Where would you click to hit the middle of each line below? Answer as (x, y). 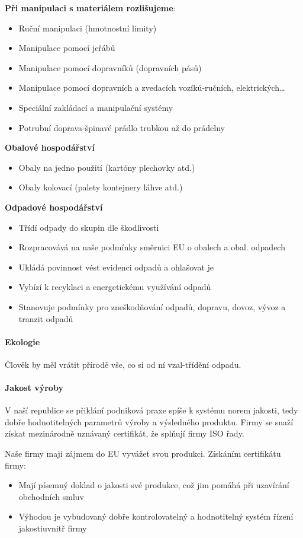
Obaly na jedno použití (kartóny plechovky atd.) (107, 167)
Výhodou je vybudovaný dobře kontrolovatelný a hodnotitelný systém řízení (156, 516)
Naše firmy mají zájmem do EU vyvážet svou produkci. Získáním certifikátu (143, 453)
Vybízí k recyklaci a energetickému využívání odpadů (115, 287)
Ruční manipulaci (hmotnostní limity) (88, 28)
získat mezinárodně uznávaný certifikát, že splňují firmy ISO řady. (125, 433)
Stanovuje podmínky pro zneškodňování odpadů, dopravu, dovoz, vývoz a (152, 306)
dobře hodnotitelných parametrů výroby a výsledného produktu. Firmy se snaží (149, 421)
